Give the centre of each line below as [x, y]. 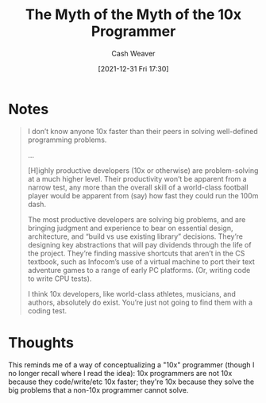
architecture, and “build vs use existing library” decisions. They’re [135, 236]
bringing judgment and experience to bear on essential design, [130, 228]
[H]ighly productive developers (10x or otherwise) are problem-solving [143, 170]
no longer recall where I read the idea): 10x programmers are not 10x [120, 373]
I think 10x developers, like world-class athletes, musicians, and [131, 294]
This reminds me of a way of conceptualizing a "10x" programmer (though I [131, 365]
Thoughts [41, 342]
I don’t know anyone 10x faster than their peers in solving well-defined [143, 131]
